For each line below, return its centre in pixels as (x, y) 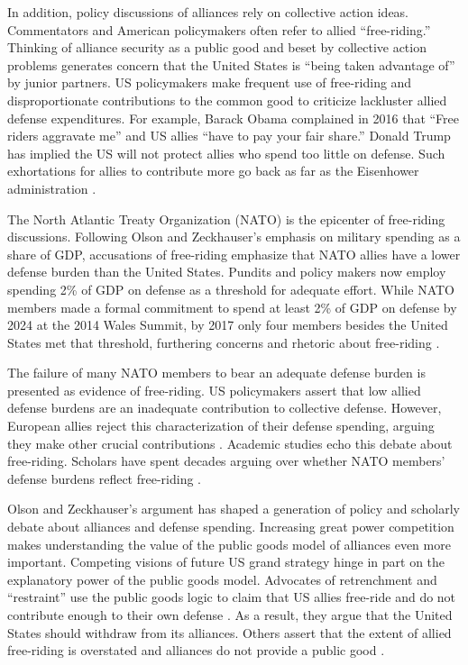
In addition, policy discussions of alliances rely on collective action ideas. (208, 12)
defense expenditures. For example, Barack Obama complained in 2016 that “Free (234, 118)
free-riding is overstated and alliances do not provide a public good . (196, 650)
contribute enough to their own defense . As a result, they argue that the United (230, 615)
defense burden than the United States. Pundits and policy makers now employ (227, 272)
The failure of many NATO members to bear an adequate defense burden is (216, 373)
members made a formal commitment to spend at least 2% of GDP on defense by (232, 307)
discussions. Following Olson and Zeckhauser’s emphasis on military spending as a (234, 237)
